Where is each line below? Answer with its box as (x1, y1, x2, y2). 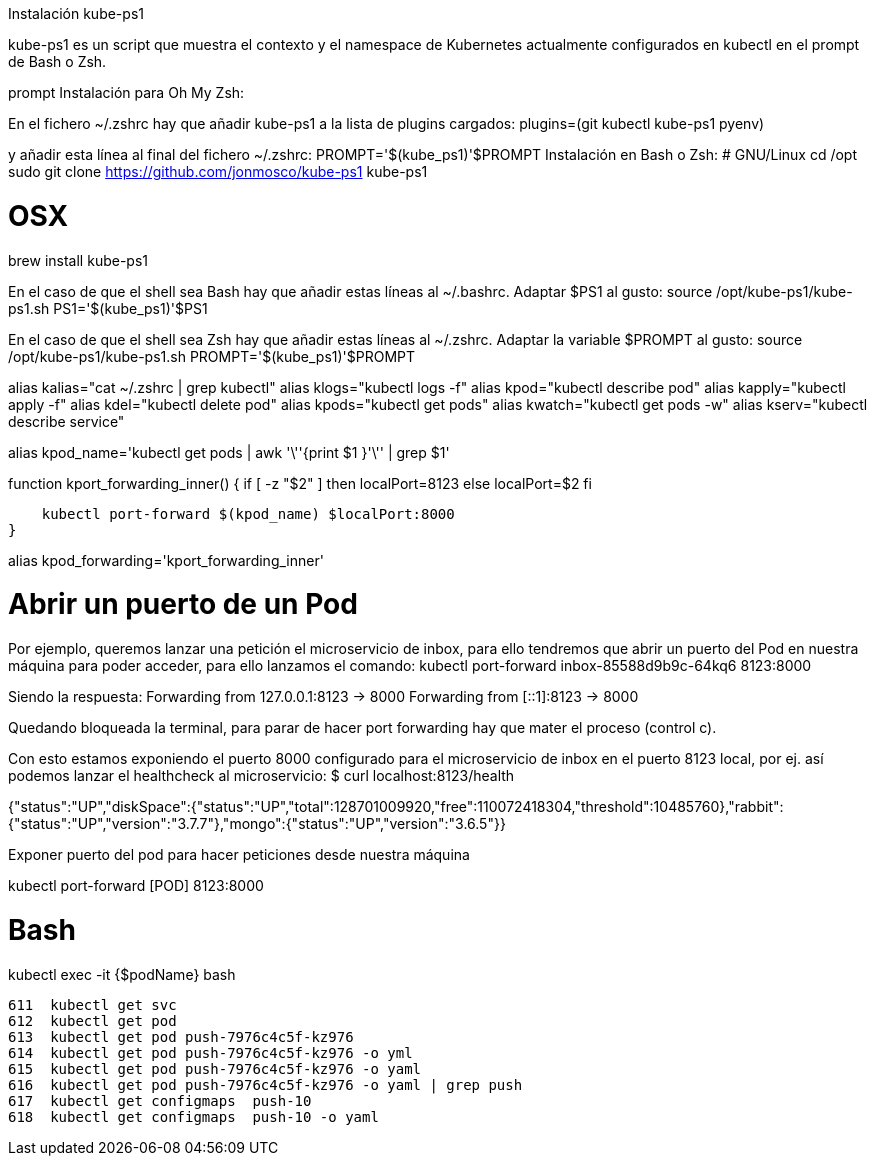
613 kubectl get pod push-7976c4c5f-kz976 (8, 1028, 354, 1045)
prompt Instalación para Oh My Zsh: (8, 84, 245, 101)
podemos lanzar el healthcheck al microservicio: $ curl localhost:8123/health (8, 767, 515, 784)
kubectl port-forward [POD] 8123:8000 (8, 877, 264, 894)
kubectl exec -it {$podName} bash (8, 965, 236, 983)
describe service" (8, 412, 125, 430)
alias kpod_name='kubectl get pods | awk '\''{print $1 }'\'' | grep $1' (8, 443, 450, 461)
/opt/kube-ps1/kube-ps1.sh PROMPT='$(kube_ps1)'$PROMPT (8, 347, 416, 365)
